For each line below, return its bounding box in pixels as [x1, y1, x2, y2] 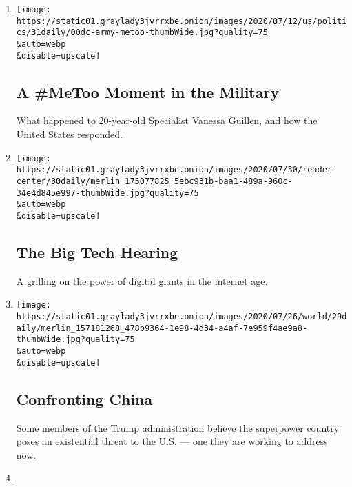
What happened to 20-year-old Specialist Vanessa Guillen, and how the [16, 113, 318, 128]
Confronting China [16, 388, 153, 409]
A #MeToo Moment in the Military [16, 81, 280, 102]
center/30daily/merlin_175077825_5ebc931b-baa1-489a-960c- [16, 176, 293, 186]
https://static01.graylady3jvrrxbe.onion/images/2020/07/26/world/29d [16, 312, 347, 322]
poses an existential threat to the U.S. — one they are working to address [16, 434, 328, 448]
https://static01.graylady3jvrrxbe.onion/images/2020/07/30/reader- [16, 165, 338, 175]
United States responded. [16, 127, 123, 141]
